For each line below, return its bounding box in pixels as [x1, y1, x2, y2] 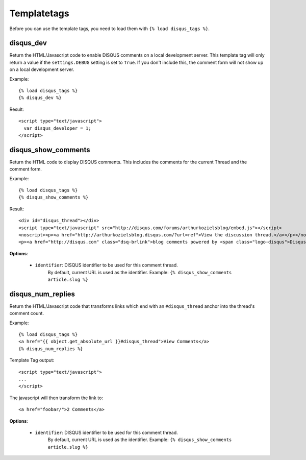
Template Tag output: [9, 357, 55, 364]
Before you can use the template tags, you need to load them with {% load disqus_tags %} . [9, 26, 210, 32]
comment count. [9, 310, 44, 317]
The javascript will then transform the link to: [9, 395, 103, 401]
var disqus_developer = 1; [23, 125, 91, 131]
